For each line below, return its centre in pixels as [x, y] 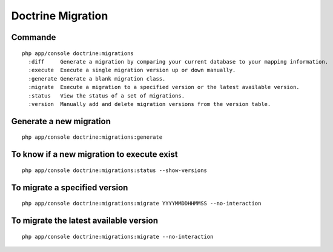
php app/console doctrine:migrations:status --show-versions [114, 170]
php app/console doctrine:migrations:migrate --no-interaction [118, 237]
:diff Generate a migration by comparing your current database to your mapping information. [178, 61]
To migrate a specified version [70, 187]
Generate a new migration [61, 121]
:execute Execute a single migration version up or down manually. [132, 70]
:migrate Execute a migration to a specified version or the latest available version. [164, 87]
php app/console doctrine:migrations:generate [92, 137]
